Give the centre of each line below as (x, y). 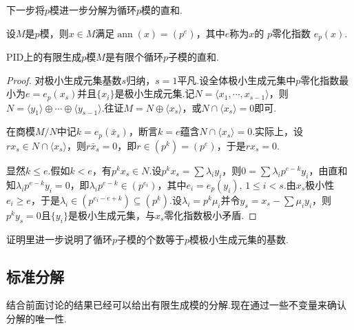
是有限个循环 (134, 57)
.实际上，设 (278, 131)
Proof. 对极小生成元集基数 (64, 80)
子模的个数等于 (151, 239)
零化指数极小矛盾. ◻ (210, 215)
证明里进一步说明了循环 (59, 239)
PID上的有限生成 (44, 57)
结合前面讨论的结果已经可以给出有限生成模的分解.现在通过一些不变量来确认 (176, 305)
